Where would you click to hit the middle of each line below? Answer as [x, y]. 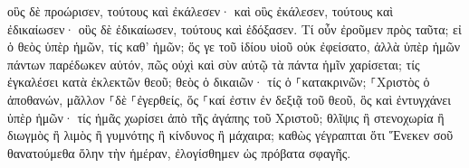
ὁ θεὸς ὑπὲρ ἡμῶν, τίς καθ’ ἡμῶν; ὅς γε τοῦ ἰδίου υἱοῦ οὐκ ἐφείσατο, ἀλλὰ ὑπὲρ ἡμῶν [234, 47]
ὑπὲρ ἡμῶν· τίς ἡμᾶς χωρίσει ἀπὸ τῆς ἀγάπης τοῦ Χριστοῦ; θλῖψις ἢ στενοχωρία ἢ [226, 117]
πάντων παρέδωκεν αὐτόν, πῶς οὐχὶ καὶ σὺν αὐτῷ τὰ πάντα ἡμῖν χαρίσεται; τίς [214, 64]
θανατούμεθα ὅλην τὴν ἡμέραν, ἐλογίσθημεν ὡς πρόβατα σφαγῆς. [179, 152]
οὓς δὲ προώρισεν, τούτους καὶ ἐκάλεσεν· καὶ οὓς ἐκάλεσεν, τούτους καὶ [201, 11]
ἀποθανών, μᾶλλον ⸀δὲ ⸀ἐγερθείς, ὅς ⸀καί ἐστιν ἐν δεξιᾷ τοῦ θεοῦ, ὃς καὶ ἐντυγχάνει [229, 99]
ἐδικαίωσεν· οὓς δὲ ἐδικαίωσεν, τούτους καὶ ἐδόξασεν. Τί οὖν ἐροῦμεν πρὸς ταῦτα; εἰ [234, 28]
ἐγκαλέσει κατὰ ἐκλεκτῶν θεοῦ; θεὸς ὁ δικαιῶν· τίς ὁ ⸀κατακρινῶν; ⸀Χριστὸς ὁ [219, 82]
